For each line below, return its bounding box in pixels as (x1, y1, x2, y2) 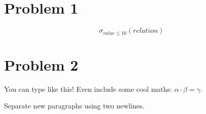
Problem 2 (4, 54, 78, 75)
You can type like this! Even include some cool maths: (4, 83, 172, 94)
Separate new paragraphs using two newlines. (4, 100, 145, 111)
